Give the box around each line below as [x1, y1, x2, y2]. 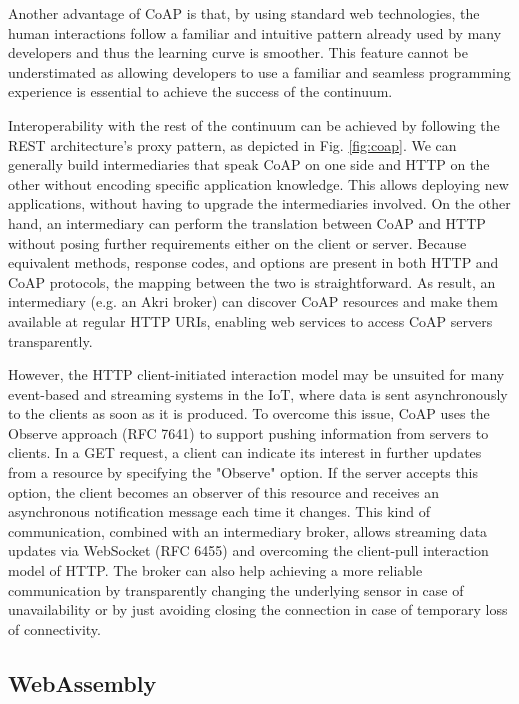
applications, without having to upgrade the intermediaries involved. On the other [8, 193, 511, 214]
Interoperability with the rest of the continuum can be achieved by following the [8, 114, 500, 135]
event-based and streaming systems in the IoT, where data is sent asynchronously [8, 383, 508, 404]
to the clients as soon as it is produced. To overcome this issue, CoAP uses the [8, 403, 490, 424]
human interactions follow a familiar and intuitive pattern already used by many [8, 22, 502, 43]
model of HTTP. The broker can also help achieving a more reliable [8, 560, 423, 581]
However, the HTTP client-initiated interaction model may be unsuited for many [8, 364, 505, 385]
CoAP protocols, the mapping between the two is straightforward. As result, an [8, 271, 496, 292]
